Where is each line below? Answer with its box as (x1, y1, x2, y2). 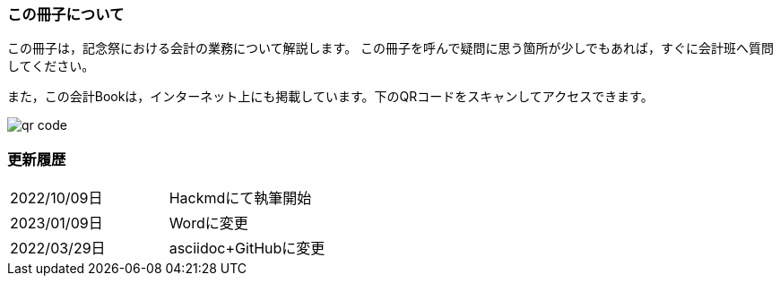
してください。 (7, 58, 95, 74)
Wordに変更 (169, 214, 248, 233)
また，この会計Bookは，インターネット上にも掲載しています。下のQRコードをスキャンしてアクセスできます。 (7, 89, 654, 105)
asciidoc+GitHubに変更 (169, 239, 325, 258)
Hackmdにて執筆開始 (169, 189, 312, 208)
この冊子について (7, 5, 125, 23)
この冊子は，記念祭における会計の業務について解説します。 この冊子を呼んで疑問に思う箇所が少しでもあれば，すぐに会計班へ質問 (7, 40, 774, 56)
